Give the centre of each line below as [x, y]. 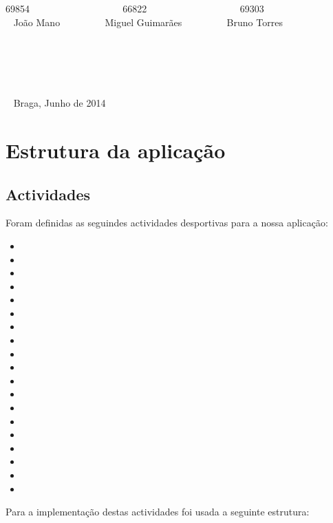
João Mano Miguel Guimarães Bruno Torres [148, 22]
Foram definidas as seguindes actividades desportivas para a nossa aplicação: [167, 223]
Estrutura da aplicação [116, 150]
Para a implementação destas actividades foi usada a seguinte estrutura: [158, 512]
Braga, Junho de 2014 [60, 103]
